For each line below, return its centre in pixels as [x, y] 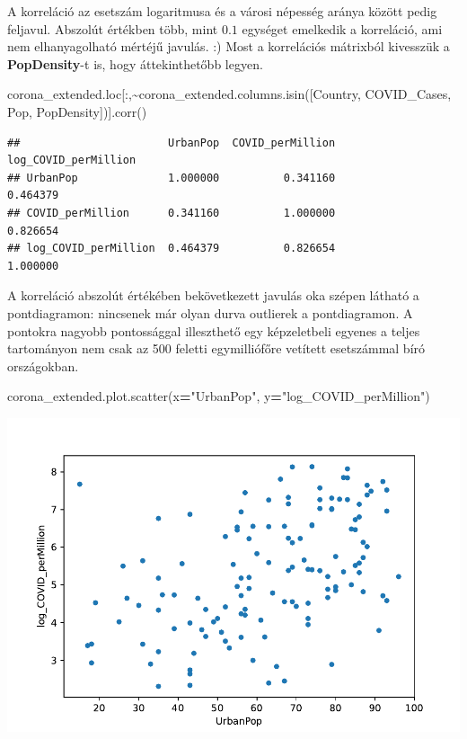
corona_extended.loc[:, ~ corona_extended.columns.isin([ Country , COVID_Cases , [229, 94]
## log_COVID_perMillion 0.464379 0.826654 [172, 249]
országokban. [43, 365]
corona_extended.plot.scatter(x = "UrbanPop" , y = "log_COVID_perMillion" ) [219, 396]
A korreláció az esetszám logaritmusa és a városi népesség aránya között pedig [222, 11]
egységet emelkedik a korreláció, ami [342, 28]
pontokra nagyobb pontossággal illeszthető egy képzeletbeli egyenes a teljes [214, 330]
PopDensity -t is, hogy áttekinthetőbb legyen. [135, 63]
